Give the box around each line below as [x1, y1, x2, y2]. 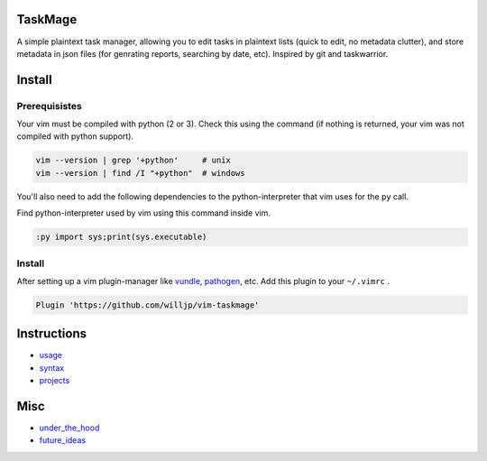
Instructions [16, 326, 87, 342]
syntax [39, 362, 65, 373]
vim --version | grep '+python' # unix [35, 155, 232, 166]
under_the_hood [39, 422, 100, 433]
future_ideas [39, 435, 86, 446]
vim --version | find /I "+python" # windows [35, 168, 245, 178]
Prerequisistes [16, 99, 83, 112]
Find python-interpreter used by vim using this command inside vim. [16, 207, 271, 218]
